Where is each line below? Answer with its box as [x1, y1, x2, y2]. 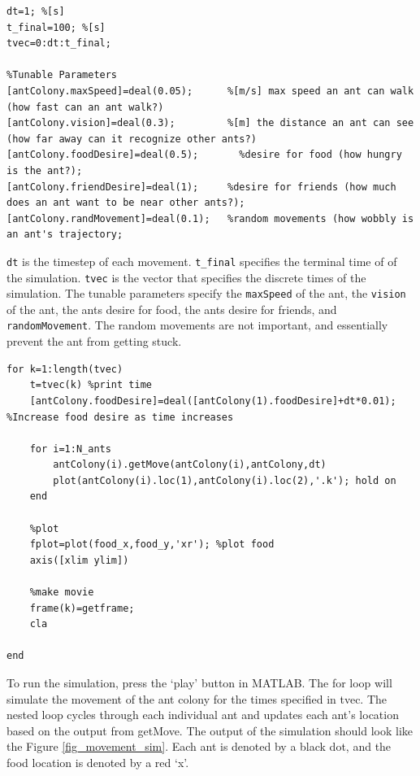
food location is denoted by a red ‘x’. [6, 753, 189, 770]
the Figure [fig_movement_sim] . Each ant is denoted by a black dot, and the [6, 738, 392, 755]
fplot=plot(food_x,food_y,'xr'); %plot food [29, 538, 275, 551]
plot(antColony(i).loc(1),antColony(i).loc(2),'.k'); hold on [53, 474, 396, 486]
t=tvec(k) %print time [29, 379, 152, 391]
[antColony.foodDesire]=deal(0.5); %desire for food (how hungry [6, 149, 402, 161]
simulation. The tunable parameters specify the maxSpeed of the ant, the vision [6, 285, 406, 302]
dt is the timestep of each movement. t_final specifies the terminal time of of [6, 252, 397, 269]
